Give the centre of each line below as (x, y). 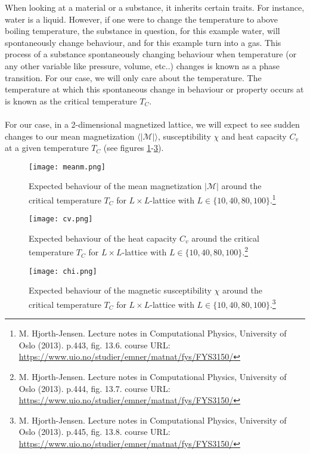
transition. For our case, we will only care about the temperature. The (133, 77)
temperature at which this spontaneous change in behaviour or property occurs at (154, 89)
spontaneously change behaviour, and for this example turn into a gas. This (143, 42)
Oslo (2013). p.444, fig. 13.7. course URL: (94, 388)
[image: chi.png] (63, 271)
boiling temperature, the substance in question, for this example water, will (142, 31)
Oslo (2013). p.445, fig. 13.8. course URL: (94, 432)
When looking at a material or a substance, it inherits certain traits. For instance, (155, 7)
